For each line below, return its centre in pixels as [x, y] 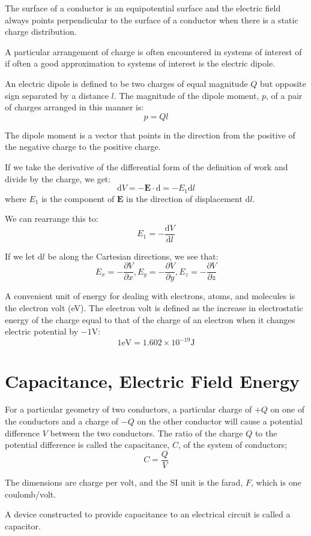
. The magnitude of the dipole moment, [186, 95]
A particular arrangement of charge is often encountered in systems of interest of [153, 51]
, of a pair [284, 95]
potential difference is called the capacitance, [87, 445]
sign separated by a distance [57, 95]
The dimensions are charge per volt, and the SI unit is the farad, [124, 482]
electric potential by [42, 331]
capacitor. [23, 526]
